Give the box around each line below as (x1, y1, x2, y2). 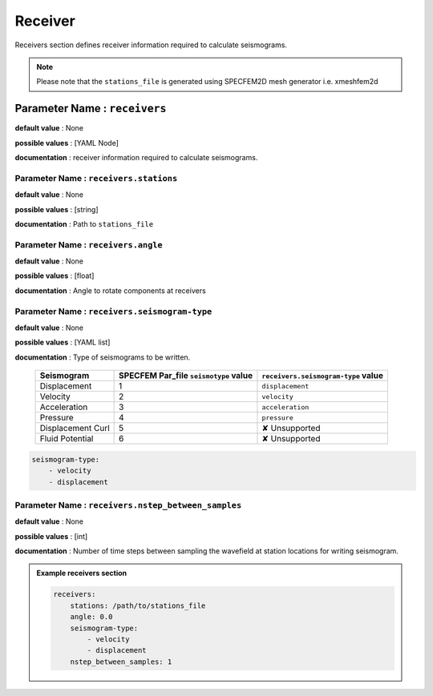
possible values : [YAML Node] (14, 138, 119, 147)
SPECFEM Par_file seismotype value (119, 370, 253, 381)
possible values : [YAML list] (14, 337, 111, 348)
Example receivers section (36, 569, 127, 578)
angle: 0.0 (70, 613, 113, 622)
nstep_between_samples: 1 (70, 657, 172, 666)
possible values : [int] (14, 531, 88, 541)
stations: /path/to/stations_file (70, 601, 206, 610)
